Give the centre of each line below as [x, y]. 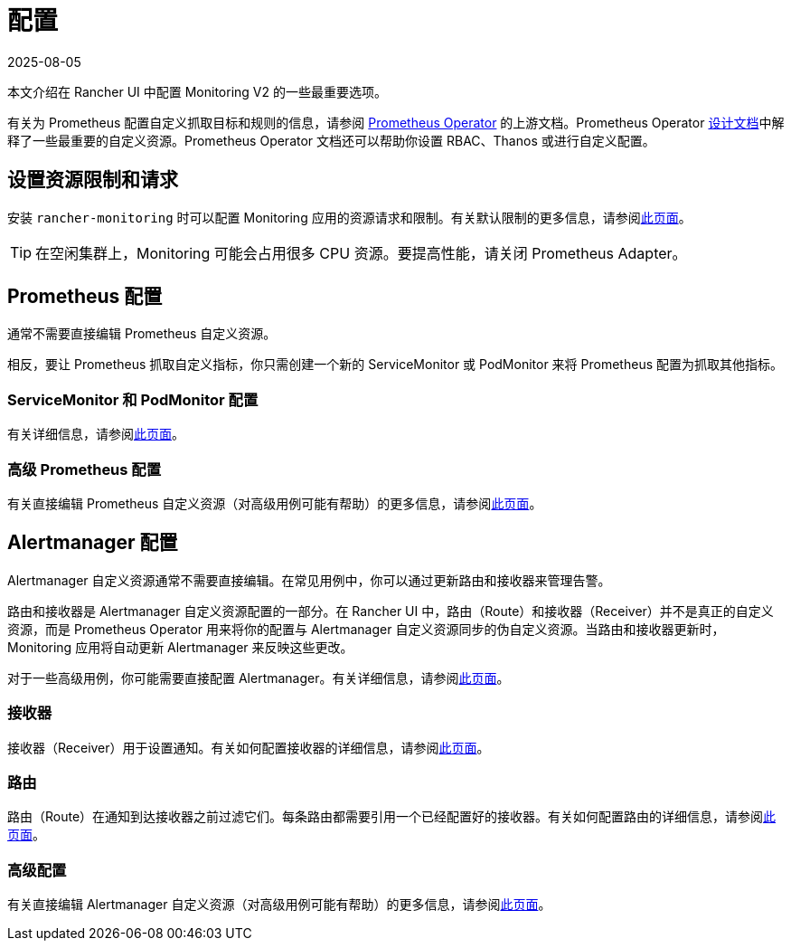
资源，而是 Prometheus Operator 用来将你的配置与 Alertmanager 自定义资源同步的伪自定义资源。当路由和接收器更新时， [366, 629]
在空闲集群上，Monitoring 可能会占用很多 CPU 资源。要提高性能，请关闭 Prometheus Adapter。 [361, 253]
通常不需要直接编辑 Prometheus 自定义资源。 [142, 334]
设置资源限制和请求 [93, 180]
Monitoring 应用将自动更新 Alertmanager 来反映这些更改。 [180, 647]
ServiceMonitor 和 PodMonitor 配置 [133, 399]
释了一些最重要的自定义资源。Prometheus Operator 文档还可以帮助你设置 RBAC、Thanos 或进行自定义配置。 [331, 140]
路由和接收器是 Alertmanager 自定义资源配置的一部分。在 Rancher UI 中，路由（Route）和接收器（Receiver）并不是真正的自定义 [391, 611]
